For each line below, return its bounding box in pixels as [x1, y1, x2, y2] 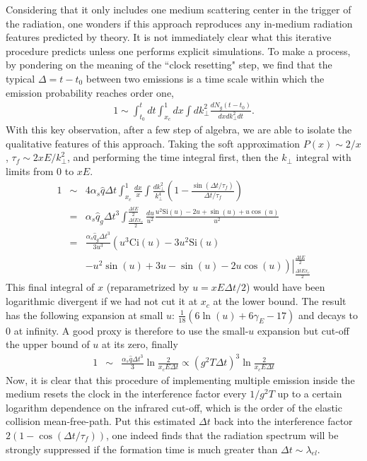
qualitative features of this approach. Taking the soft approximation [6, 136, 301, 150]
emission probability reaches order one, [6, 85, 174, 100]
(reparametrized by [106, 280, 190, 294]
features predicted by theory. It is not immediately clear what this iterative [6, 30, 332, 44]
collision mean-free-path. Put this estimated [6, 414, 196, 429]
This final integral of [6, 280, 95, 294]
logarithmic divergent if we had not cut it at [6, 294, 198, 309]
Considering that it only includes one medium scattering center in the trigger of [6, 2, 351, 16]
